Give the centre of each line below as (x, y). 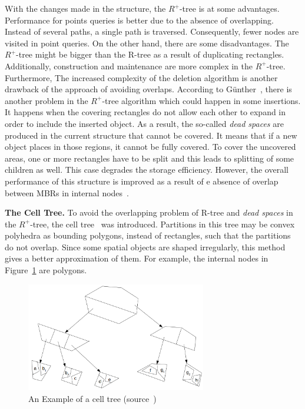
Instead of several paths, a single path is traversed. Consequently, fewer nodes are (152, 31)
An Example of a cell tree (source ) (92, 398)
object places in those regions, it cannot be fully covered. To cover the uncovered (150, 147)
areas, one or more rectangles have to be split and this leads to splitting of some (150, 158)
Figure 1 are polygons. (46, 270)
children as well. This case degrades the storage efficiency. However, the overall (147, 170)
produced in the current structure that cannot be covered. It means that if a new (151, 135)
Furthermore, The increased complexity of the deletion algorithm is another (141, 77)
